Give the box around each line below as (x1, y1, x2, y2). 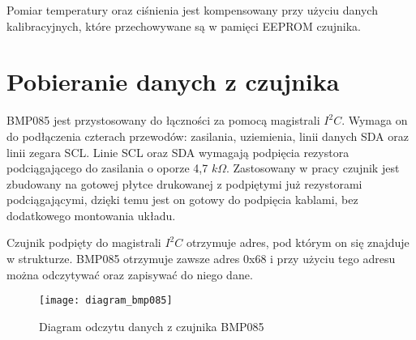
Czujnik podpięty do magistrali (6, 234, 161, 251)
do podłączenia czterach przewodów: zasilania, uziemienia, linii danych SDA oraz (6, 127, 409, 144)
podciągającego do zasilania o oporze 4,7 (6, 159, 208, 176)
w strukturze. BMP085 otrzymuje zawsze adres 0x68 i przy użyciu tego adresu (6, 250, 396, 267)
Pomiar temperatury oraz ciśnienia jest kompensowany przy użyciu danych (6, 2, 378, 18)
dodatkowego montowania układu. (6, 206, 176, 223)
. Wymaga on (341, 112, 408, 129)
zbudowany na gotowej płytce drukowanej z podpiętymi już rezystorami (6, 175, 362, 192)
